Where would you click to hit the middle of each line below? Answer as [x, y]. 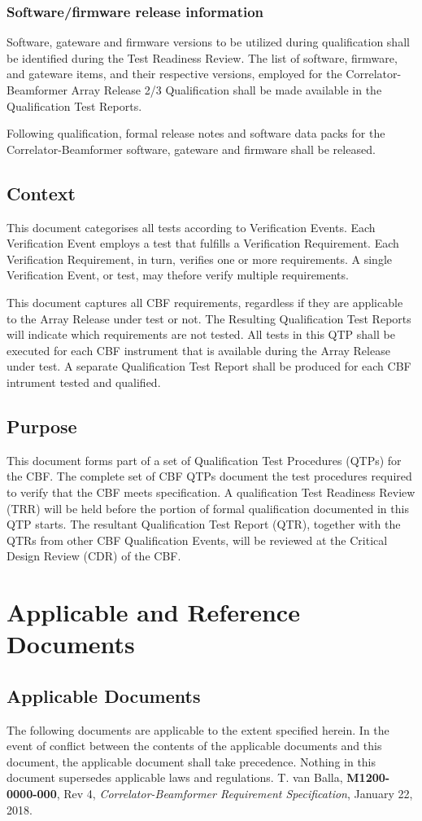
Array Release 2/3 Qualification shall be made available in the [226, 90]
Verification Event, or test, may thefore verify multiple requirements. [178, 275]
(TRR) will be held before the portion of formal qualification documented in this [208, 508]
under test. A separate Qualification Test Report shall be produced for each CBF [209, 366]
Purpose [42, 426]
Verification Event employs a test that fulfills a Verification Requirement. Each [203, 243]
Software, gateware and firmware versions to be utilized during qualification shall [208, 42]
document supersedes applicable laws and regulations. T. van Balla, [175, 777]
